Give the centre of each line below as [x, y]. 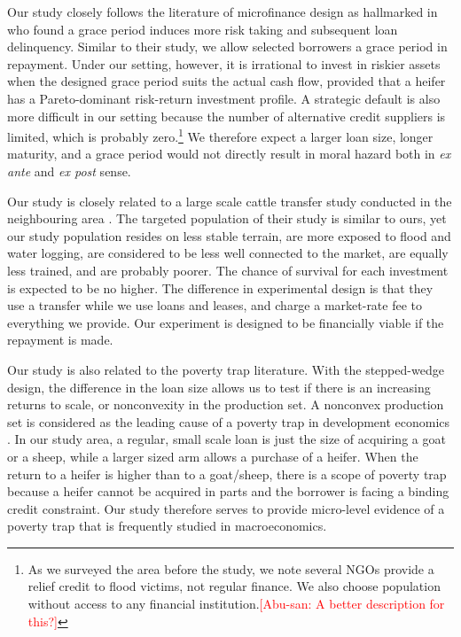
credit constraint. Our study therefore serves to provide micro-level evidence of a [226, 508]
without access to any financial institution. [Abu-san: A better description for [236, 604]
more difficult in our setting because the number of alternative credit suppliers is [227, 116]
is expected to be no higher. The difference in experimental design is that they [220, 287]
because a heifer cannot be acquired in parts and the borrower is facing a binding [228, 491]
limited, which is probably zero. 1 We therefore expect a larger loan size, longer [220, 135]
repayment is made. [60, 340]
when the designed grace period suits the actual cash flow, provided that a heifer [227, 81]
